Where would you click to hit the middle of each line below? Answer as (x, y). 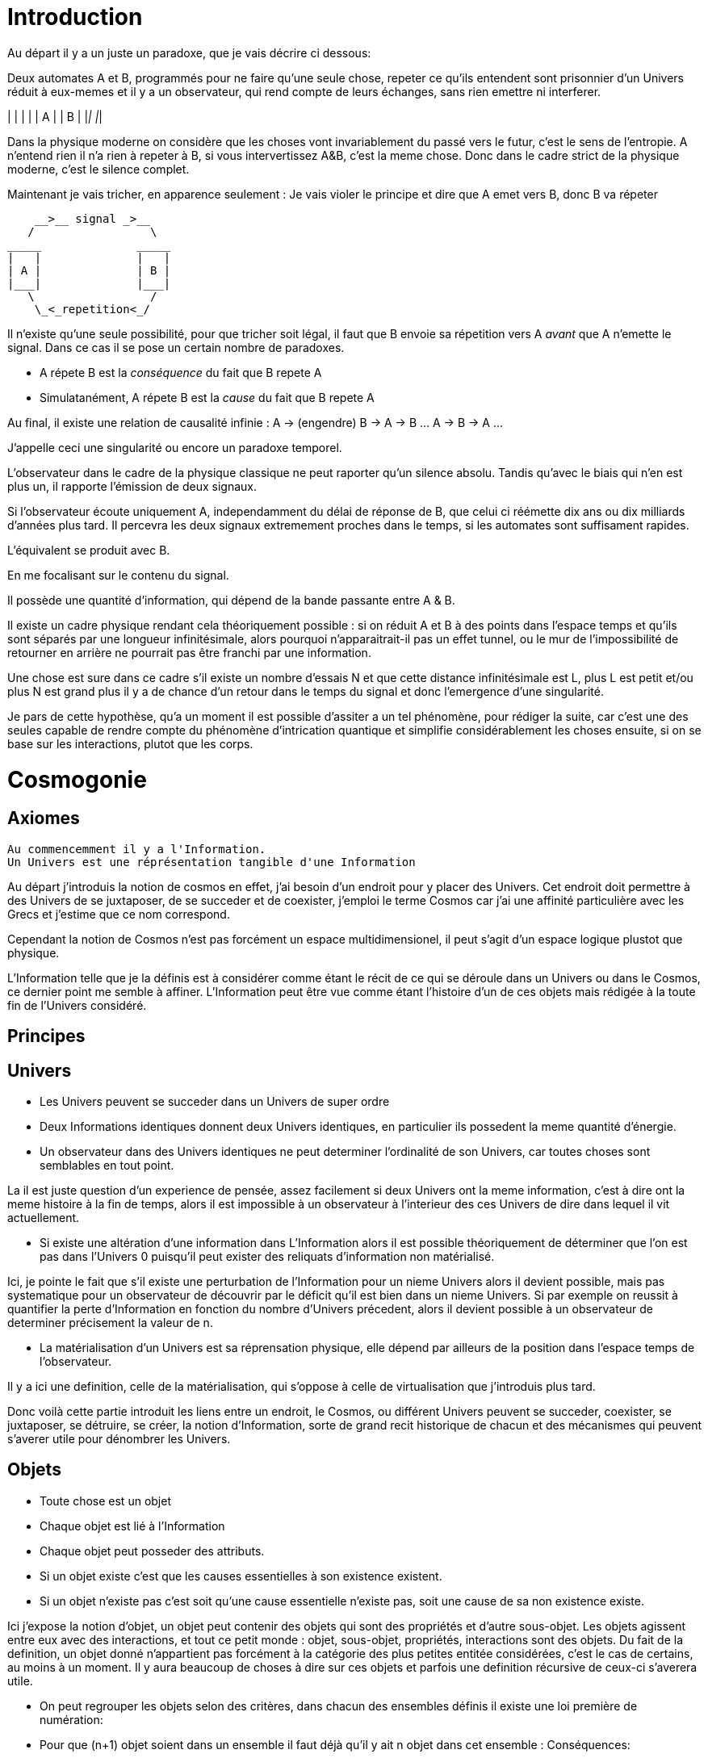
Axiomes (44, 818)
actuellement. (44, 1217)
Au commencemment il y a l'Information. (137, 849)
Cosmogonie (77, 779)
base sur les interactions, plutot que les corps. (130, 743)
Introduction (75, 17)
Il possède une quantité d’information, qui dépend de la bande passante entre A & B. (231, 600)
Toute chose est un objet (105, 1501)
